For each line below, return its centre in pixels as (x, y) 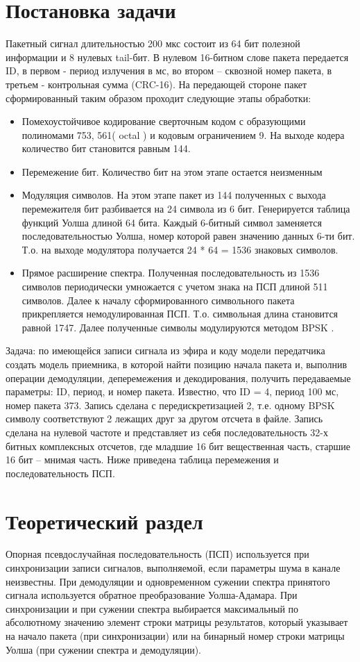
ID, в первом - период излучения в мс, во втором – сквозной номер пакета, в (169, 71)
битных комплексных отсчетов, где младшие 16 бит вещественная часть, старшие (178, 446)
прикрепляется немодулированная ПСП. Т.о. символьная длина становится (180, 314)
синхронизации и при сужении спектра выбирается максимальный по (152, 608)
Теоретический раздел (104, 521)
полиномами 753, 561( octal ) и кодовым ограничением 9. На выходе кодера (183, 134)
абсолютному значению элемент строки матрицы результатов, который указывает (177, 622)
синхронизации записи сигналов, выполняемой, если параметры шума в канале (173, 568)
